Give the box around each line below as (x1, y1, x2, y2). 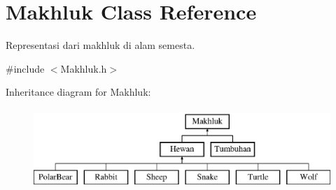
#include (6, 61, 45, 75)
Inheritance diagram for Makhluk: (6, 85, 151, 99)
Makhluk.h (60, 61, 107, 75)
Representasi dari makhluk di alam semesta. (6, 38, 195, 52)
